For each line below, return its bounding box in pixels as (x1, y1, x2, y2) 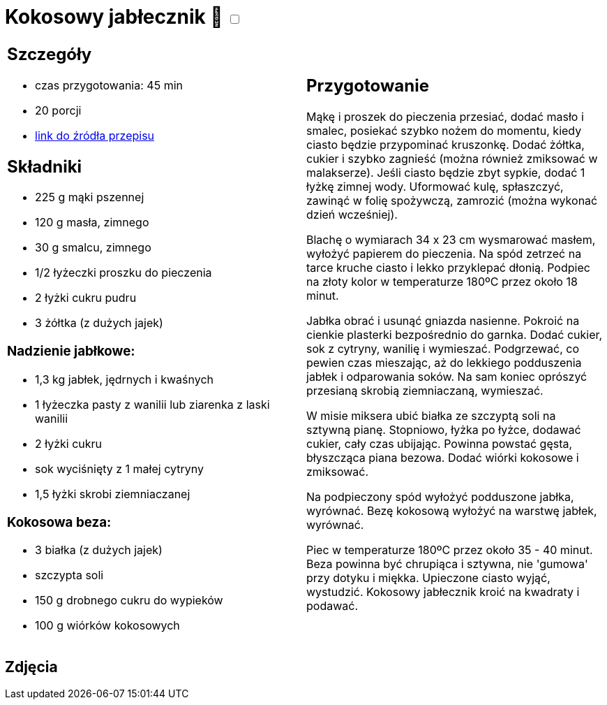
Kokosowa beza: (7, 514, 112, 530)
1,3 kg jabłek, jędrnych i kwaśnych (35, 372, 214, 386)
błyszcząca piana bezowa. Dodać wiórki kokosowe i (306, 450, 579, 465)
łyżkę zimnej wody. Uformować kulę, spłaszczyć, (306, 179, 564, 194)
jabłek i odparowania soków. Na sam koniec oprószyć (306, 369, 587, 384)
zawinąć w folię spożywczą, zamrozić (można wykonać (306, 193, 598, 208)
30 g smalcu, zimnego (35, 240, 151, 255)
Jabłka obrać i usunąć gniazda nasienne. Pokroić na (306, 313, 580, 328)
